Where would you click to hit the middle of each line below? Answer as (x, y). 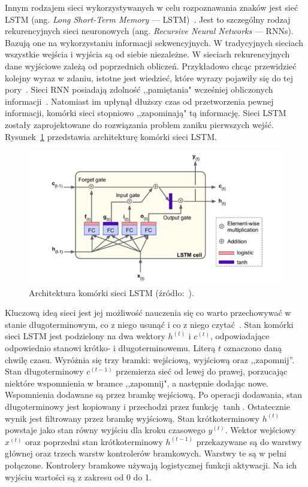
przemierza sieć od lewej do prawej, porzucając (202, 371)
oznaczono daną (253, 348)
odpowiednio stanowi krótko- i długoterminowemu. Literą (110, 348)
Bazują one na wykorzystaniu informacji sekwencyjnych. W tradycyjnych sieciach (154, 42)
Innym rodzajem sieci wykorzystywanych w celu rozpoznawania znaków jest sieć (152, 7)
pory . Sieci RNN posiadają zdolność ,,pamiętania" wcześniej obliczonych (139, 89)
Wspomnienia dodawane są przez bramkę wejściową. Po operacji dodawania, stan (154, 395)
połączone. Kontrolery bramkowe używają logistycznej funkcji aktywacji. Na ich (151, 465)
